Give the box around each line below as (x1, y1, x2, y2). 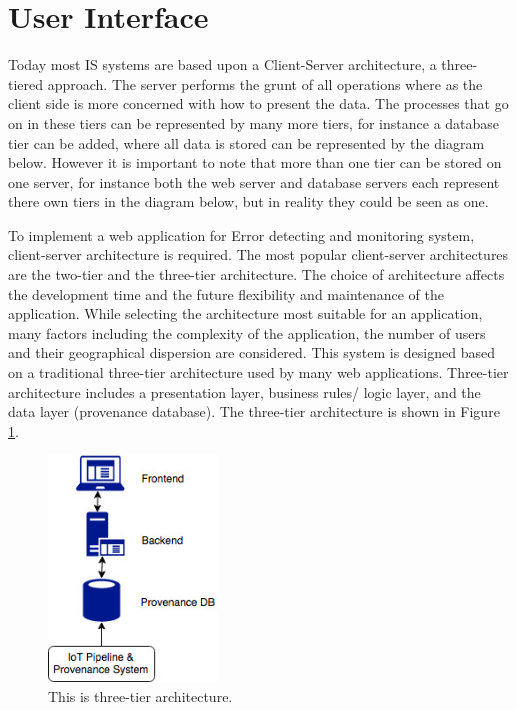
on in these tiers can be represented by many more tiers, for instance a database (8, 112, 500, 133)
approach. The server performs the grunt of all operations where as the (47, 73, 483, 94)
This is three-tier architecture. (48, 686, 233, 706)
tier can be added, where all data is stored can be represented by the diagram (8, 132, 485, 153)
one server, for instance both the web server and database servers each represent (8, 171, 500, 192)
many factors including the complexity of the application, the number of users (8, 322, 486, 343)
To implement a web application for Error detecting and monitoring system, (8, 224, 475, 245)
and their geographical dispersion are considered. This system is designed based (8, 342, 495, 363)
